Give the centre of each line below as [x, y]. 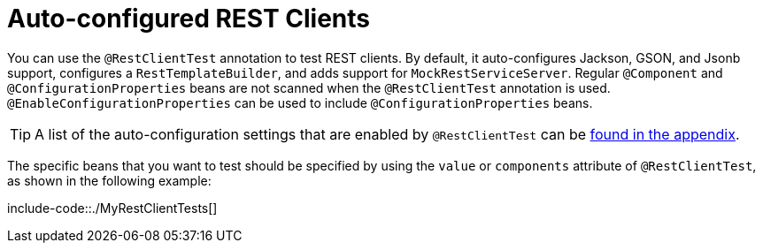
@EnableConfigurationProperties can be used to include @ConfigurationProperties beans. [300, 102]
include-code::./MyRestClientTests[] [112, 208]
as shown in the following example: [109, 180]
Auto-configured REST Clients [189, 19]
